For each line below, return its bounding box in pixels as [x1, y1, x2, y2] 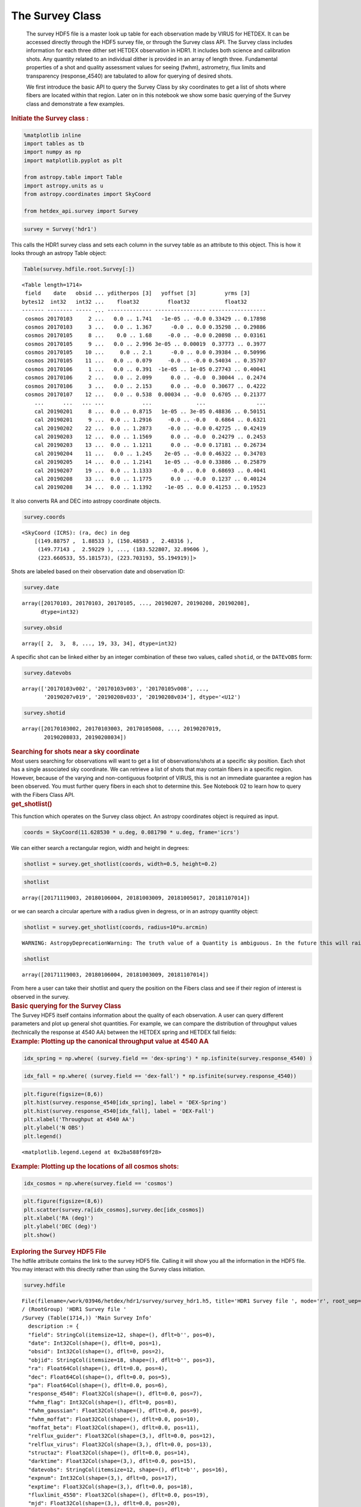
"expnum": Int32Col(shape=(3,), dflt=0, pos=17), [28, 1474, 177, 1482]
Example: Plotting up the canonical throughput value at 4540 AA [11, 1037, 209, 1046]
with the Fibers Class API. [11, 791, 75, 798]
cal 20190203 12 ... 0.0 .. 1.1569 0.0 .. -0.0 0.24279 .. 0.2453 [34, 433, 267, 440]
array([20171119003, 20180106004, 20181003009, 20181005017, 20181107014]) [22, 894, 250, 901]
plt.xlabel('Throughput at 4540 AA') [23, 1116, 135, 1123]
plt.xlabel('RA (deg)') [23, 1215, 94, 1222]
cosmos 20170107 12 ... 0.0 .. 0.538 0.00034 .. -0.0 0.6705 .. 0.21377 [25, 391, 267, 398]
